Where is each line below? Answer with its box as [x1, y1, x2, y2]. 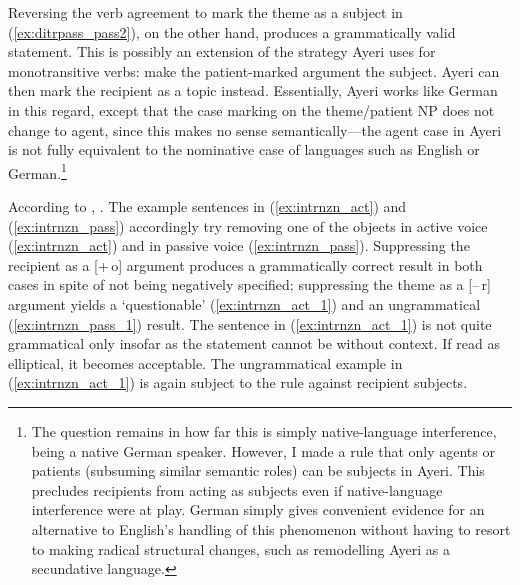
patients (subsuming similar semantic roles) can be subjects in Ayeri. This [31, 460, 485, 481]
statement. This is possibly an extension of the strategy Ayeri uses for [8, 41, 436, 62]
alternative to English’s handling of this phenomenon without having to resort [31, 518, 511, 539]
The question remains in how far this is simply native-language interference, [31, 420, 497, 441]
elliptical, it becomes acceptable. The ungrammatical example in [8, 352, 403, 373]
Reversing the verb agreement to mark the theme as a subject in [8, 2, 403, 22]
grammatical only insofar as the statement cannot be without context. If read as [8, 333, 500, 354]
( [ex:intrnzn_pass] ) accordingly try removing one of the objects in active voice [8, 215, 488, 236]
